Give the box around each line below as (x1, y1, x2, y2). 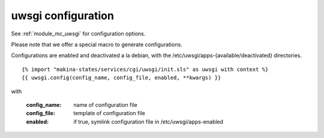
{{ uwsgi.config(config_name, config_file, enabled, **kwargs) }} (22, 74, 221, 81)
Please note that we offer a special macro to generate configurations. (11, 41, 182, 48)
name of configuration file (73, 101, 137, 108)
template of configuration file (73, 110, 145, 117)
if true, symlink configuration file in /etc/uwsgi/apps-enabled (73, 118, 224, 125)
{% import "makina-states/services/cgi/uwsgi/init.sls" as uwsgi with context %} (22, 66, 269, 73)
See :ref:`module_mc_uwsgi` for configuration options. (11, 30, 146, 37)
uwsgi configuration (11, 9, 114, 22)
